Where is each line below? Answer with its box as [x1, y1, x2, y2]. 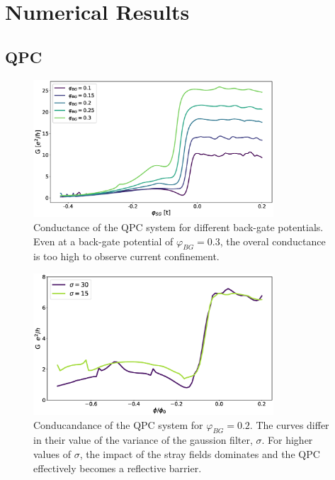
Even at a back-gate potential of [33, 233, 174, 248]
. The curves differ [249, 417, 329, 432]
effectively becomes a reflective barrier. [33, 460, 202, 475]
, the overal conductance [220, 233, 326, 248]
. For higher [261, 432, 313, 447]
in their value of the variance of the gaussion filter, [33, 432, 253, 447]
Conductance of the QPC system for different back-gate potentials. [33, 219, 324, 234]
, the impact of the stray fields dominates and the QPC [79, 446, 320, 461]
